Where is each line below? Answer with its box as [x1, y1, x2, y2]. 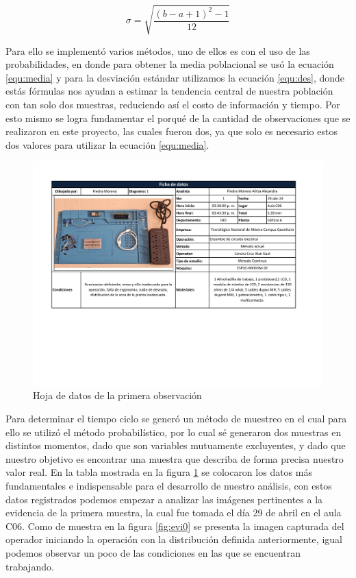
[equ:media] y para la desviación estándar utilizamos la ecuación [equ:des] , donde [5, 70, 345, 84]
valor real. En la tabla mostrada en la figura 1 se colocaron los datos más [5, 465, 312, 479]
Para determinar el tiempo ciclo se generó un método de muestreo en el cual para [5, 411, 347, 425]
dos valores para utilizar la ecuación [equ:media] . [5, 137, 209, 152]
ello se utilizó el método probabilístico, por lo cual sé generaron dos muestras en [5, 424, 342, 439]
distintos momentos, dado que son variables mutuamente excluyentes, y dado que [5, 438, 346, 453]
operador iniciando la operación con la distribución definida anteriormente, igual [5, 532, 342, 546]
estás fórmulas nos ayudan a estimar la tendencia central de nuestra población [5, 84, 333, 98]
